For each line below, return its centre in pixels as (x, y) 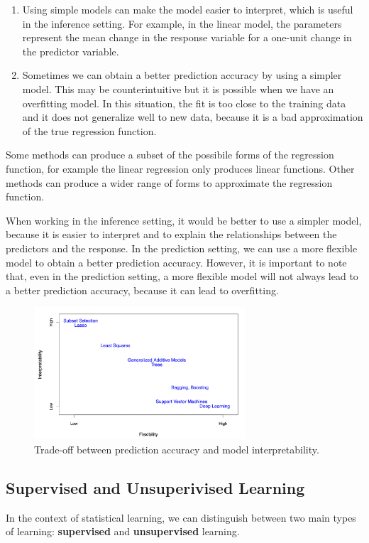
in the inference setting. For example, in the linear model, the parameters (182, 23)
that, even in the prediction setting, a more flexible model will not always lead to (182, 276)
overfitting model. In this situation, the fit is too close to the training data (184, 103)
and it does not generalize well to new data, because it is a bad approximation (193, 117)
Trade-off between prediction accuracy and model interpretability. (177, 449)
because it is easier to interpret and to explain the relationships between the (171, 234)
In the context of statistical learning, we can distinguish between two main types (181, 517)
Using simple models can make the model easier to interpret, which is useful (188, 9)
